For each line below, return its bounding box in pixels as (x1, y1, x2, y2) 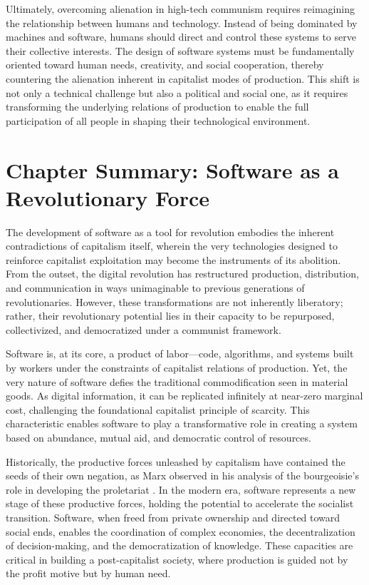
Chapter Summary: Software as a (6, 155, 339, 184)
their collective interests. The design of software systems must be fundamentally (6, 43, 355, 58)
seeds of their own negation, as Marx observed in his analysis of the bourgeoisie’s (6, 468, 359, 483)
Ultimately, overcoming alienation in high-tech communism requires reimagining (6, 1, 355, 16)
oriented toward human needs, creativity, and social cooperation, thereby (6, 57, 324, 72)
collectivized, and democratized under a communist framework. (6, 322, 281, 337)
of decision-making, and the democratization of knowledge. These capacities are (6, 538, 353, 553)
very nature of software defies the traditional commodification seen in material (6, 374, 348, 389)
